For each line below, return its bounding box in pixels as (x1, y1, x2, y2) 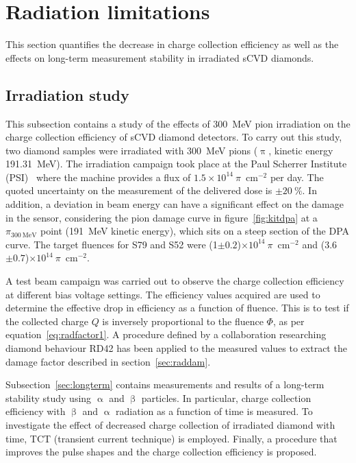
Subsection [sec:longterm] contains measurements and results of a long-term (5, 377, 325, 392)
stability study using (5, 390, 92, 405)
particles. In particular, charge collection (141, 390, 311, 405)
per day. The (270, 169, 324, 184)
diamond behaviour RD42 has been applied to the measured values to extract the (5, 341, 347, 355)
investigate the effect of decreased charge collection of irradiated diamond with (5, 417, 335, 431)
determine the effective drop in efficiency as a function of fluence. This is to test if (5, 300, 349, 315)
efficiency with (5, 404, 66, 418)
